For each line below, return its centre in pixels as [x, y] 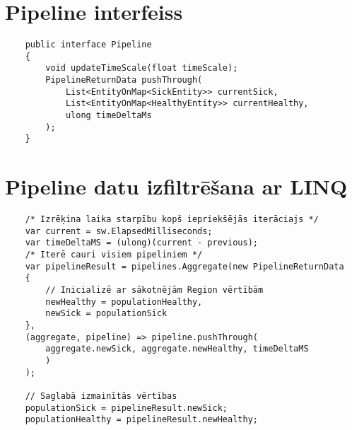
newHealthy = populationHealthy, [124, 302]
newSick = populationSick [106, 314]
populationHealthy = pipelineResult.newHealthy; [141, 420]
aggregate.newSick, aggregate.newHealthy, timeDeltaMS [177, 349]
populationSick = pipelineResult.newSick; [126, 408]
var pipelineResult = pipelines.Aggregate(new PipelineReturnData [184, 266]
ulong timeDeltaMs [108, 116]
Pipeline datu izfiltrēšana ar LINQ [176, 186]
